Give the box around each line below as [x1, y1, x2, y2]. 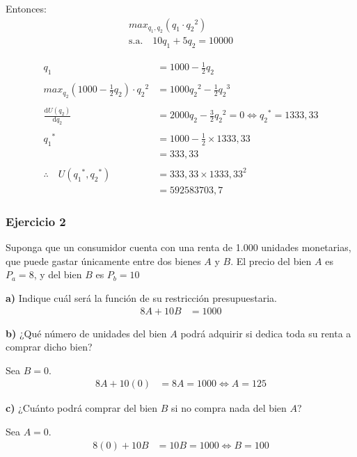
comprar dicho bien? [6, 339, 93, 354]
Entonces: [6, 1, 47, 15]
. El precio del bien [230, 253, 312, 268]
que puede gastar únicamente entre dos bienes [6, 253, 201, 268]
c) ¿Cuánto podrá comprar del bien [6, 401, 158, 415]
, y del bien [33, 267, 82, 282]
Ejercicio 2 [6, 212, 66, 230]
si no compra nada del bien [171, 401, 287, 415]
